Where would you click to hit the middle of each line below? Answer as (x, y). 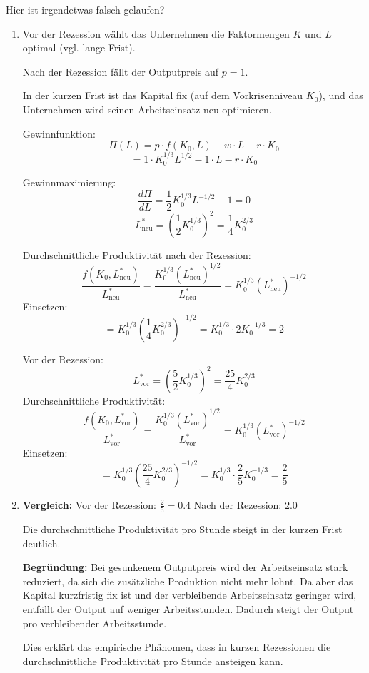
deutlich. (41, 543)
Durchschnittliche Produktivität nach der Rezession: (137, 254)
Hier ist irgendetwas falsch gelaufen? (85, 9)
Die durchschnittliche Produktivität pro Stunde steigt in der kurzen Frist (182, 528)
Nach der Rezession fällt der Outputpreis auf (121, 71)
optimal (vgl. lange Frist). (79, 47)
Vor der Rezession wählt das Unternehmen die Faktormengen (156, 33)
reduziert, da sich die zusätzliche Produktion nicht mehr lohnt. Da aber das (188, 581)
